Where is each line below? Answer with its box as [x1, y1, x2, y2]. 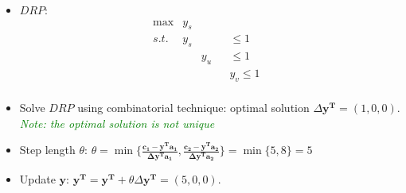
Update [19, 170, 56, 187]
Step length [19, 141, 76, 158]
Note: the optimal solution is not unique [19, 114, 215, 131]
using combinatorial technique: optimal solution [77, 98, 310, 115]
